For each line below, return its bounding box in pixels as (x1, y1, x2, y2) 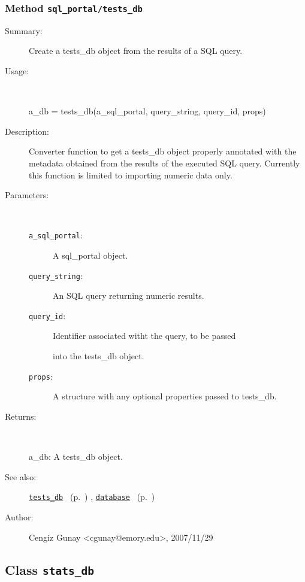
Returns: (5, 410, 37, 422)
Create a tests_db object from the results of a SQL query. (29, 44, 243, 57)
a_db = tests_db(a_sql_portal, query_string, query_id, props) (29, 105, 266, 117)
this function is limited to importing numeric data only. (29, 168, 232, 181)
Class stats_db (5, 560, 94, 578)
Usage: (5, 64, 29, 77)
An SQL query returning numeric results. (53, 289, 204, 302)
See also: (5, 470, 37, 483)
